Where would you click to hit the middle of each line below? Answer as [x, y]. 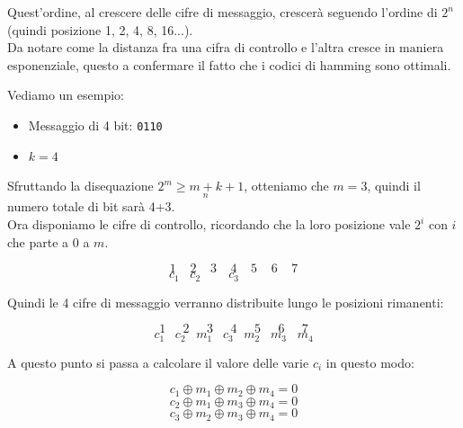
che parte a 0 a [49, 241]
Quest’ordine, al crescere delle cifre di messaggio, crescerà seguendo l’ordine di [223, 12]
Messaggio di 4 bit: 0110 [95, 125]
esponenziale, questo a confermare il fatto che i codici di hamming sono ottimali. [229, 64]
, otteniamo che [286, 186]
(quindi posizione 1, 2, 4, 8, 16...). [100, 29]
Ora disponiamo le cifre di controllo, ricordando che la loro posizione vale [209, 224]
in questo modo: [370, 362]
